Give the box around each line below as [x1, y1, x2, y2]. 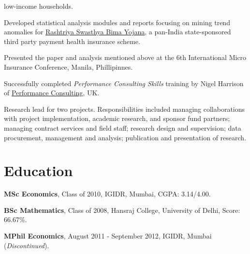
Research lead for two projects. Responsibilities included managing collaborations [4, 104, 245, 114]
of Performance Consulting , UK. [4, 88, 100, 98]
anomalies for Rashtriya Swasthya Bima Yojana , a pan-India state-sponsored [4, 27, 231, 37]
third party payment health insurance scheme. [4, 36, 140, 46]
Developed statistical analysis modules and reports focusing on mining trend [4, 17, 230, 27]
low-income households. [4, 1, 73, 11]
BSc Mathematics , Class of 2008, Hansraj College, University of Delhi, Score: [4, 205, 240, 215]
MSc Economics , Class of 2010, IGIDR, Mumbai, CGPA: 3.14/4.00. [4, 189, 211, 199]
